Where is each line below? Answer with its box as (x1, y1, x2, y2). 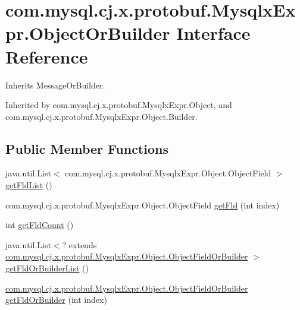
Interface (176, 21, 251, 45)
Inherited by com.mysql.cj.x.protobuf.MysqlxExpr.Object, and (5, 99, 232, 111)
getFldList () (5, 179, 52, 191)
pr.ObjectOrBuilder (5, 21, 170, 45)
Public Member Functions (5, 139, 168, 157)
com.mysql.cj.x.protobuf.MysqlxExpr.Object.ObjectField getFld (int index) (5, 198, 280, 211)
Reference (5, 44, 88, 68)
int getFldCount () (5, 219, 74, 231)
